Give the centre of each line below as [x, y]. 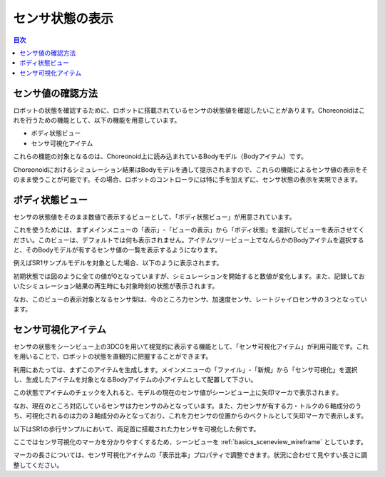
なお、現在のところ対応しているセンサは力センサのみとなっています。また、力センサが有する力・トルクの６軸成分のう [188, 406]
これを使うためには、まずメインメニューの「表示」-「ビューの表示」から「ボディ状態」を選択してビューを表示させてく [189, 230]
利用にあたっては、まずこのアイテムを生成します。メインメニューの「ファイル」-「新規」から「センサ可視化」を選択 [185, 369]
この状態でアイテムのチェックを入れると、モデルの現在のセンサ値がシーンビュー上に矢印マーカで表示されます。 [178, 393]
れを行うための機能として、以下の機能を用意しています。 [97, 120]
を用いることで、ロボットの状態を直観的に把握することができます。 [113, 357]
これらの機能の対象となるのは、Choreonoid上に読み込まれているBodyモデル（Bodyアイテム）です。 [160, 156]
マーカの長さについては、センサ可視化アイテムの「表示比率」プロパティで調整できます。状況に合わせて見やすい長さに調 [190, 455]
